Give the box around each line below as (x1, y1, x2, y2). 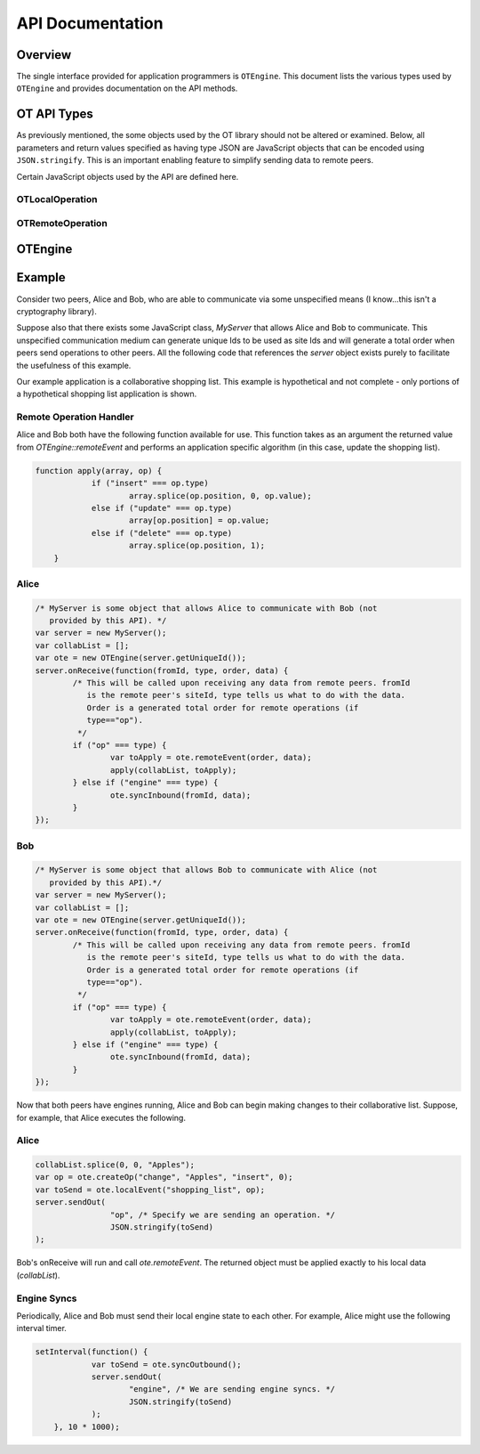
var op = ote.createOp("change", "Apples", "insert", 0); (35, 1172, 293, 1182)
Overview (16, 47, 72, 62)
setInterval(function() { (35, 1347, 148, 1357)
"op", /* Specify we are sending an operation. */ (109, 1209, 336, 1220)
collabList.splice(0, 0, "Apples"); (35, 1160, 196, 1170)
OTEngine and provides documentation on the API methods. (16, 83, 238, 93)
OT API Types (16, 107, 93, 122)
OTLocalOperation (16, 193, 98, 206)
